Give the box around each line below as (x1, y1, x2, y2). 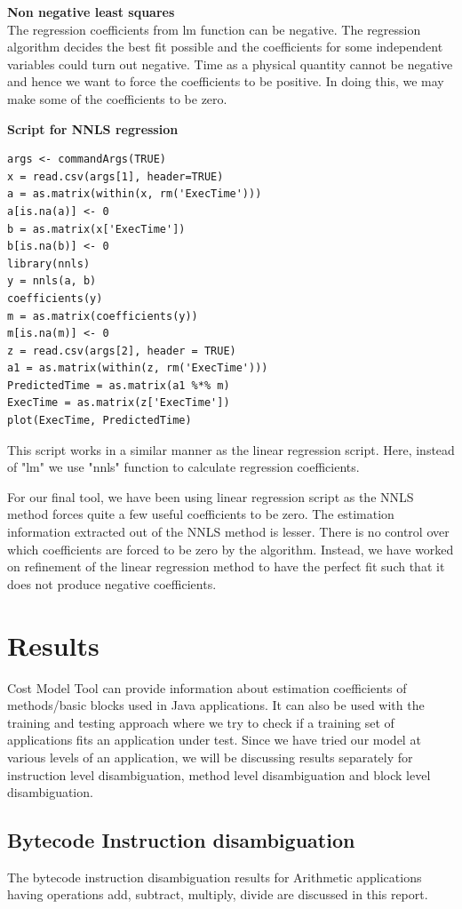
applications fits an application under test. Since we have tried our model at (7, 730, 421, 749)
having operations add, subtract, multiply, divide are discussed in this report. (7, 885, 428, 904)
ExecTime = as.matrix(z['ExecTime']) (7, 396, 230, 410)
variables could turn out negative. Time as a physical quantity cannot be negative (7, 54, 453, 73)
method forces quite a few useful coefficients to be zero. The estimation (7, 505, 394, 523)
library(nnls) (7, 257, 91, 270)
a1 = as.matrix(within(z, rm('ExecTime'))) (7, 362, 268, 375)
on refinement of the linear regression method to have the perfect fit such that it (7, 557, 445, 576)
